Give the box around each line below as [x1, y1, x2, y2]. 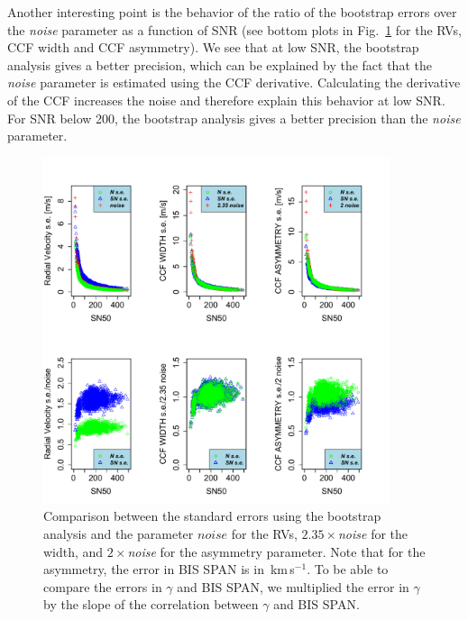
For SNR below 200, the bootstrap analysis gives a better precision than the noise [7, 108, 461, 127]
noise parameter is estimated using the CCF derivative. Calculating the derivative [7, 73, 461, 92]
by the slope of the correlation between [43, 595, 259, 614]
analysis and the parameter [43, 524, 194, 542]
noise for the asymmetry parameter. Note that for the [127, 542, 426, 561]
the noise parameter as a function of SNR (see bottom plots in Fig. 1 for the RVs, [7, 20, 462, 39]
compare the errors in [43, 577, 162, 596]
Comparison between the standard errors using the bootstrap [43, 506, 381, 525]
